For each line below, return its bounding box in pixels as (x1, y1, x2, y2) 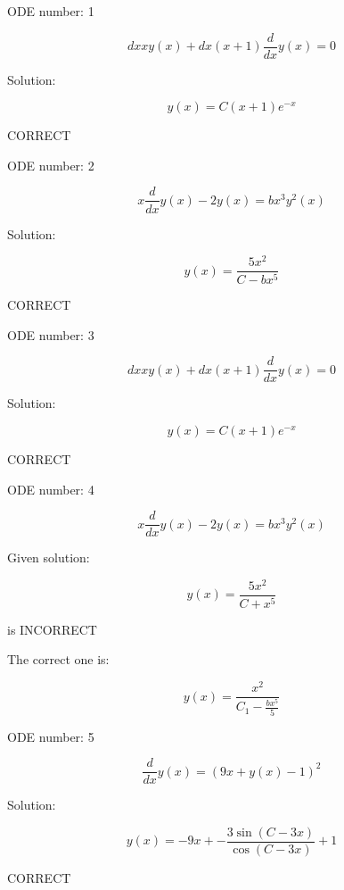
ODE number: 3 (7, 325, 94, 344)
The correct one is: (7, 650, 110, 669)
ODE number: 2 (7, 155, 94, 174)
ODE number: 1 (7, 2, 94, 20)
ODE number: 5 (7, 727, 94, 745)
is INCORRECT (7, 620, 97, 638)
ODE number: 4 (7, 479, 94, 498)
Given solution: (7, 548, 90, 567)
